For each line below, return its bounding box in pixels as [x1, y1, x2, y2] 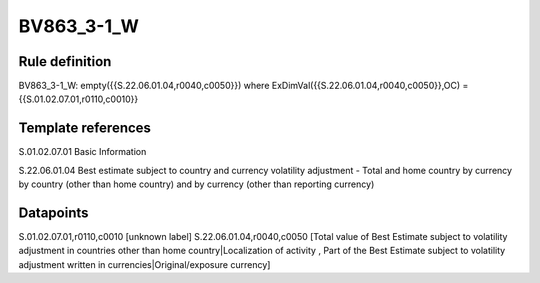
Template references [18, 120, 152, 137]
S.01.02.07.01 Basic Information [18, 146, 147, 158]
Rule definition [18, 53, 112, 70]
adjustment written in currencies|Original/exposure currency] [18, 258, 271, 270]
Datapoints [18, 204, 89, 221]
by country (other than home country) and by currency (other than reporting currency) [18, 178, 375, 190]
